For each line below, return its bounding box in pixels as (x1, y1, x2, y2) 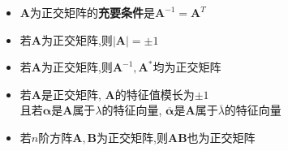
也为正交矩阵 (187, 128, 256, 145)
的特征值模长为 (114, 85, 195, 102)
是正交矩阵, (41, 85, 101, 102)
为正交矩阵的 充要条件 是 (29, 4, 155, 20)
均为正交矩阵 (153, 58, 221, 75)
